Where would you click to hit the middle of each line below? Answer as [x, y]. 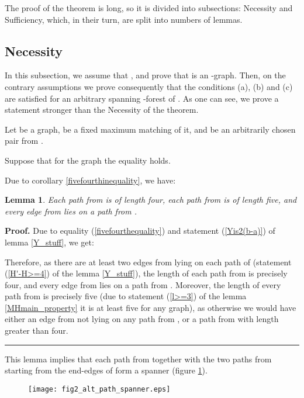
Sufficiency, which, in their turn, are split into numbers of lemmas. [124, 19]
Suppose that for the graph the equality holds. [88, 160]
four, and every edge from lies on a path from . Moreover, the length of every [143, 284]
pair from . [24, 141]
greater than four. [37, 330]
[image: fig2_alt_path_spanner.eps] [99, 389]
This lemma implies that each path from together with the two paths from [138, 359]
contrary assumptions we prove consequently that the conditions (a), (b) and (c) [149, 86]
